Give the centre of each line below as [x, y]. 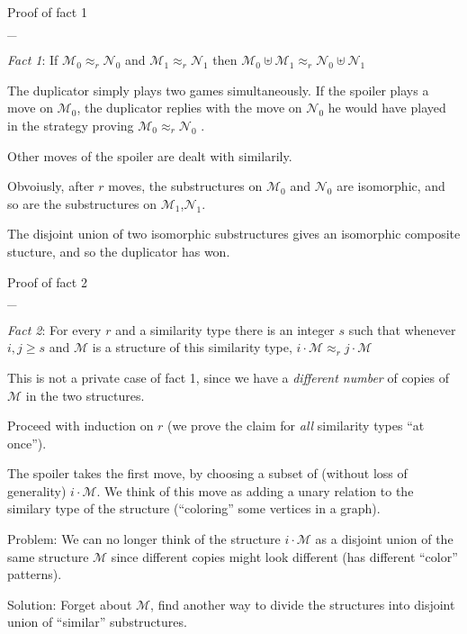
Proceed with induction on [81, 426]
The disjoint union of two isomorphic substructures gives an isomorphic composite [234, 234]
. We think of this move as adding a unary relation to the [255, 490]
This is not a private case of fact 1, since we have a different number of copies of [228, 377]
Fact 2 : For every [54, 329]
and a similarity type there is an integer [225, 329]
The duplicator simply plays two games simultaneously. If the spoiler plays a [218, 90]
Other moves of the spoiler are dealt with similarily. [150, 155]
